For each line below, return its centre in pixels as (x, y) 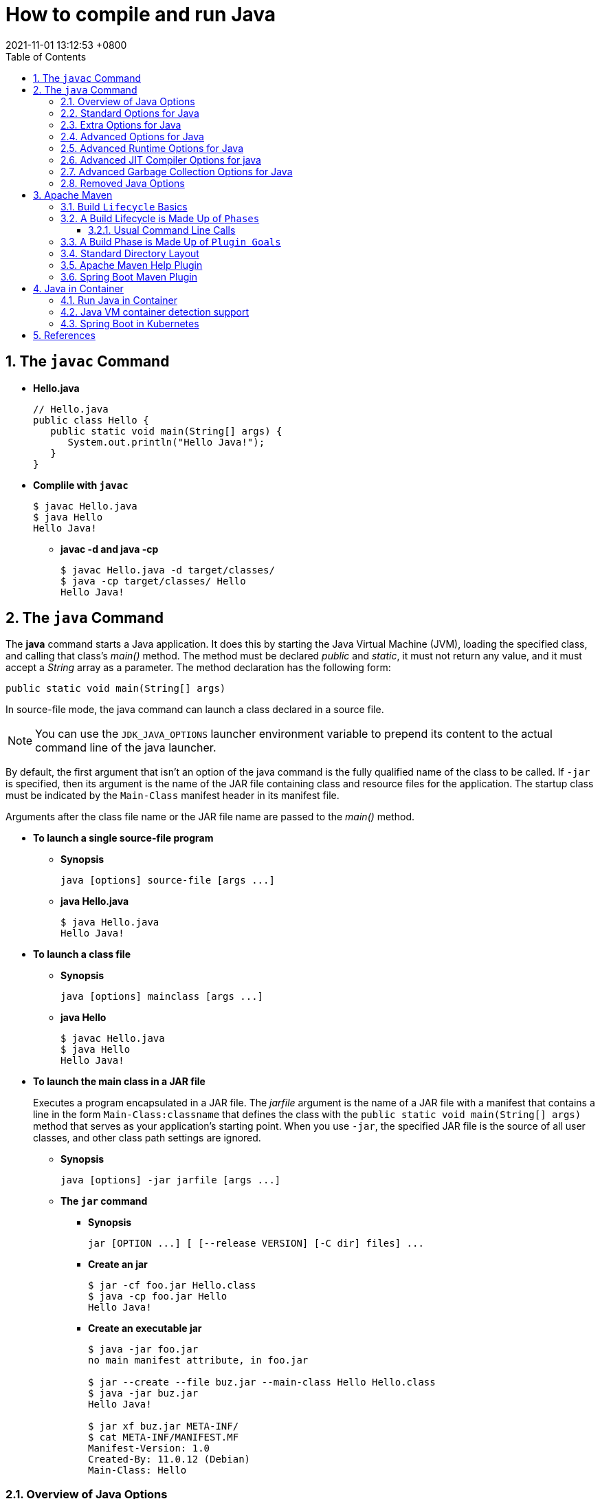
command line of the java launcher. (126, 748)
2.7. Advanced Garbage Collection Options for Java (177, 171)
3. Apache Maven (73, 195)
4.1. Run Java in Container (119, 300)
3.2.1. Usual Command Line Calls (162, 230)
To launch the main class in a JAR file (119, 1082)
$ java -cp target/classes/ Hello (153, 581)
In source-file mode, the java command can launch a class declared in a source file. (195, 710)
